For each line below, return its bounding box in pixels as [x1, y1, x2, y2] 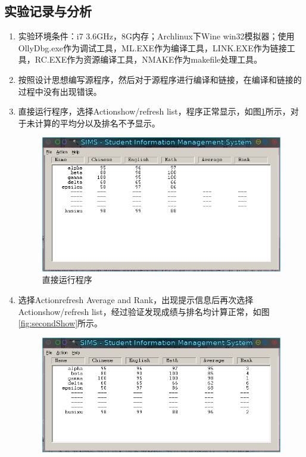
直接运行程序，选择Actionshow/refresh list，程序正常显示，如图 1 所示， [18, 105, 291, 118]
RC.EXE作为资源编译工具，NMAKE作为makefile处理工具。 [35, 53, 263, 66]
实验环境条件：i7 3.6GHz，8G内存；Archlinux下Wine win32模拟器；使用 [18, 30, 295, 42]
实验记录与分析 [4, 2, 92, 20]
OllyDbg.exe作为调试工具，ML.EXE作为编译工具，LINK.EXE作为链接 [18, 41, 287, 54]
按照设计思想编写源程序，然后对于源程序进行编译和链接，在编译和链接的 [18, 73, 302, 85]
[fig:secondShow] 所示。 [18, 317, 103, 329]
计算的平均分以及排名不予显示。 [35, 116, 160, 129]
